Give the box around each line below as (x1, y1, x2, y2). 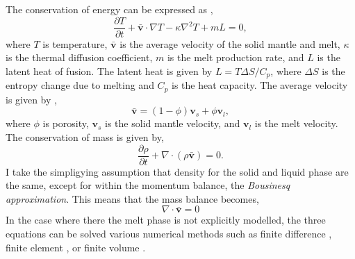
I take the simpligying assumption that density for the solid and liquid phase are (6, 164, 349, 178)
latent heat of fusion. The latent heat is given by (6, 63, 213, 78)
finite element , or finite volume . (6, 240, 146, 254)
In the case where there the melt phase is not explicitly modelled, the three (6, 212, 326, 227)
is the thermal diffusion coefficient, (6, 50, 153, 65)
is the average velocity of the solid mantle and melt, (119, 36, 340, 51)
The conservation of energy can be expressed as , (6, 2, 213, 16)
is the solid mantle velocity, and (105, 116, 240, 131)
